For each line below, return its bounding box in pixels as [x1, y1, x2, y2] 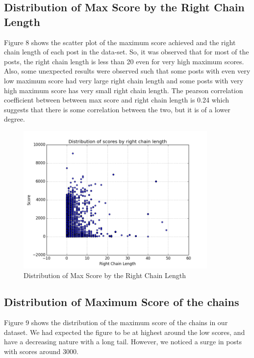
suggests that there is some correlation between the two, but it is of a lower [4, 104, 230, 114]
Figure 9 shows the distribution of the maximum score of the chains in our [4, 317, 228, 328]
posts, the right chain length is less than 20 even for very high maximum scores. [4, 56, 244, 66]
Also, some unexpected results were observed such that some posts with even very [4, 66, 251, 76]
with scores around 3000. [4, 346, 78, 356]
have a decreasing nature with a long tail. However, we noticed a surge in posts [4, 336, 242, 347]
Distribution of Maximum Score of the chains [4, 294, 239, 309]
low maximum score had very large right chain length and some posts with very [4, 75, 244, 85]
